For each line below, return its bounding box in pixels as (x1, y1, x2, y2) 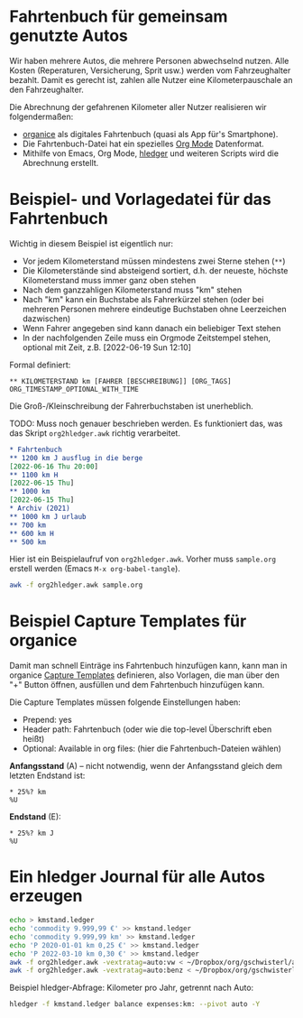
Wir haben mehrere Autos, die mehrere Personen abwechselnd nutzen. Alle (9, 55, 289, 66)
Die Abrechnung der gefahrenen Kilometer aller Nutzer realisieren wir (9, 101, 268, 112)
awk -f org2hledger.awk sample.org (9, 580, 143, 590)
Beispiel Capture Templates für (9, 611, 247, 632)
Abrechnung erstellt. (22, 157, 99, 168)
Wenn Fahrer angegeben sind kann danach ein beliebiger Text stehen (22, 322, 281, 333)
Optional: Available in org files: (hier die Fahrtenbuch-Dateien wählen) (22, 743, 282, 754)
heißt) (22, 734, 45, 745)
